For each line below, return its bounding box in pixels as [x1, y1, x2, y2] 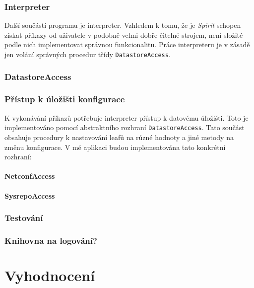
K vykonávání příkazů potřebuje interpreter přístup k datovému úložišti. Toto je [4, 112, 249, 123]
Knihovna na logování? [4, 234, 97, 246]
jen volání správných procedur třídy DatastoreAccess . [4, 49, 171, 59]
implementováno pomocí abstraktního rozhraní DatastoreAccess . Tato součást [4, 122, 245, 133]
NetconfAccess [4, 171, 55, 181]
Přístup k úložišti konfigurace [4, 93, 125, 105]
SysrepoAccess [4, 190, 55, 201]
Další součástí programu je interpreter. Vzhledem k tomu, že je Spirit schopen [4, 20, 241, 30]
